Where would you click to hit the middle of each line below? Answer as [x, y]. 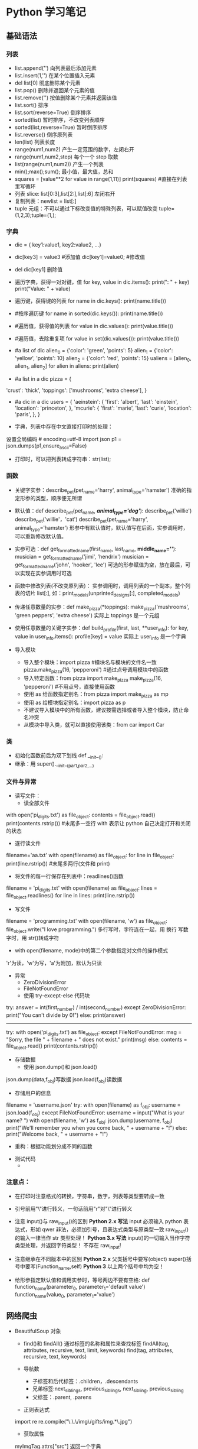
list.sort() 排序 [32, 105]
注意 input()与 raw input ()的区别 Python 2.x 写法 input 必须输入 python [98, 1222]
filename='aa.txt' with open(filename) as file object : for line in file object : [90, 856]
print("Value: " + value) [42, 289]
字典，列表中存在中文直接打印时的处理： [64, 426]
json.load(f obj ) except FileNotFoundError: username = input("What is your [95, 1113]
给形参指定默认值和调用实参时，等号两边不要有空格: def [82, 1280]
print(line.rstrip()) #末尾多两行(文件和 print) [58, 863]
